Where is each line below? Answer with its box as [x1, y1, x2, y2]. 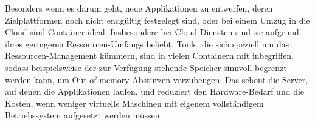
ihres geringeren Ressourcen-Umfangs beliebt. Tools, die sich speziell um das [5, 37, 289, 50]
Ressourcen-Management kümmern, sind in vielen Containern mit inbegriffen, [5, 49, 294, 62]
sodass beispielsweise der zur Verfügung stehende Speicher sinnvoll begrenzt [5, 61, 287, 73]
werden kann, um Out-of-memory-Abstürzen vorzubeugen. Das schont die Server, [5, 73, 308, 86]
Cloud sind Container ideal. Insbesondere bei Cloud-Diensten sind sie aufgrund [5, 25, 299, 38]
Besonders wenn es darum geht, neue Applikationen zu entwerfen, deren [5, 2, 273, 14]
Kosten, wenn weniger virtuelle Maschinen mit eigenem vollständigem [5, 96, 264, 109]
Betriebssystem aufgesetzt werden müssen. [5, 109, 162, 121]
